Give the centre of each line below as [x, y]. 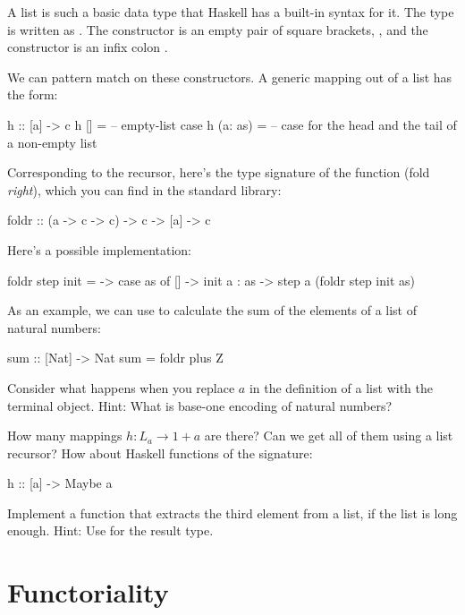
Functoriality [88, 592]
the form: [33, 94]
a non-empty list [52, 142]
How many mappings [65, 436]
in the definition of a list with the [341, 387]
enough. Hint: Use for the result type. [110, 530]
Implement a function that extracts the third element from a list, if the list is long [232, 512]
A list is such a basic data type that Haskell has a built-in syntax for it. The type [231, 12]
